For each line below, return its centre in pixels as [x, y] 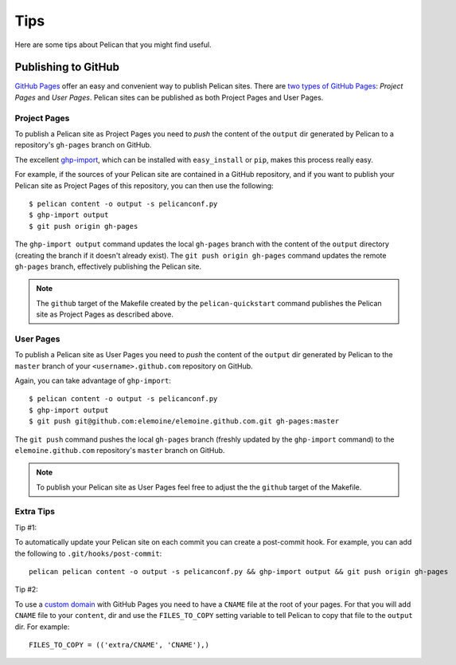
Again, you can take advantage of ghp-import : [93, 380]
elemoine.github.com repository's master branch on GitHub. [120, 450]
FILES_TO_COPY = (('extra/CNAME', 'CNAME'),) [119, 645]
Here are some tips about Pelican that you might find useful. [113, 45]
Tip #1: [26, 527]
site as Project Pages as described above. [105, 314]
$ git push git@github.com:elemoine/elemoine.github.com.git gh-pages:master [184, 421]
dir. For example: [42, 627]
